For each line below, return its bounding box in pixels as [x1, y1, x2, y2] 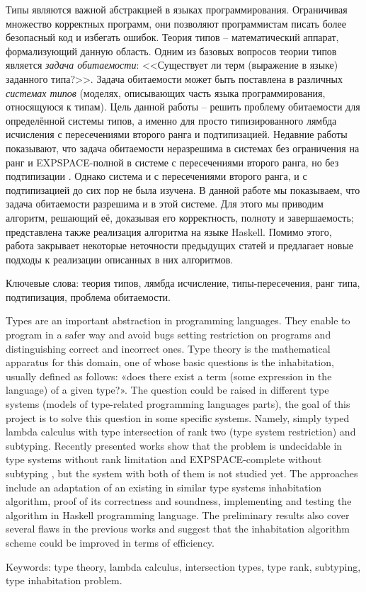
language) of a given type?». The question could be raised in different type [6, 382, 329, 397]
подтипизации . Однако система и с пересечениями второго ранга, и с [6, 169, 307, 183]
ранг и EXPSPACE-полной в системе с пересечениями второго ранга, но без [6, 154, 339, 169]
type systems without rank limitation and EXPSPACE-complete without [6, 452, 322, 467]
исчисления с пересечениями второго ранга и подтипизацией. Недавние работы [6, 127, 348, 142]
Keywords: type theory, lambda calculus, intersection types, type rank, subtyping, [6, 559, 361, 574]
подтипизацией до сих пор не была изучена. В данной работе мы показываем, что [6, 182, 360, 197]
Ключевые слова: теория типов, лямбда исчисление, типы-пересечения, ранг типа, [6, 275, 360, 290]
